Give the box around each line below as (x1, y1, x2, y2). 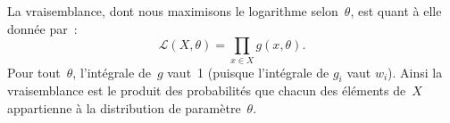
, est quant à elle (350, 2, 442, 20)
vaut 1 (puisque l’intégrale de (167, 62, 329, 81)
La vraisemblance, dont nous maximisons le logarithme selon (7, 2, 338, 20)
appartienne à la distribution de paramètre (7, 98, 241, 117)
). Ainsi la (387, 62, 443, 81)
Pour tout (7, 62, 61, 81)
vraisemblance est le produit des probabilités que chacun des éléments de (7, 81, 406, 100)
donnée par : (7, 19, 78, 37)
